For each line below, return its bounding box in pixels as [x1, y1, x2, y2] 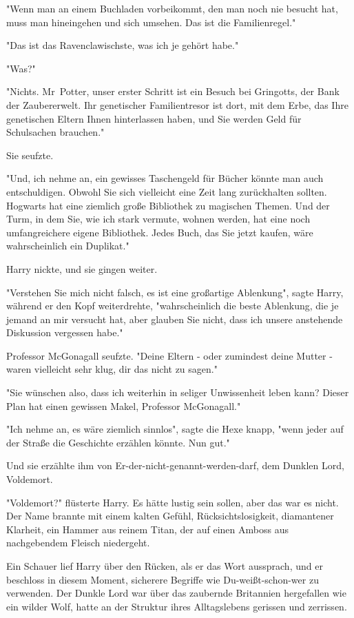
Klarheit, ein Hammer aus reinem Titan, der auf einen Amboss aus [6, 522, 289, 536]
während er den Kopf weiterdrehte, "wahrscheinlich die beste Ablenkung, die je [6, 298, 339, 313]
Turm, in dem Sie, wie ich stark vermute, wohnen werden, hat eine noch [6, 212, 311, 226]
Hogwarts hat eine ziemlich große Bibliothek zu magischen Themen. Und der [6, 198, 330, 212]
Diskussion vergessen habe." [6, 325, 123, 340]
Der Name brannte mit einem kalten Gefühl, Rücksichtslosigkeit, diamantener [6, 508, 334, 523]
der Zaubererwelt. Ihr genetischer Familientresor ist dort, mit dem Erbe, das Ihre [6, 97, 348, 112]
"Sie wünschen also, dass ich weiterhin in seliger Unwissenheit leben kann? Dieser [6, 385, 349, 400]
